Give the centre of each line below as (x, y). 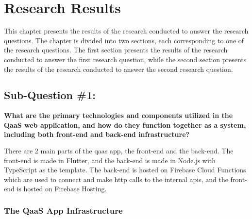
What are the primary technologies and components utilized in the (118, 115)
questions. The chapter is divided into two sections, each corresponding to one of (124, 40)
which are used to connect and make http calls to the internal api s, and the (116, 179)
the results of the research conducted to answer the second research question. (118, 69)
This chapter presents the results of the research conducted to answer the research (126, 31)
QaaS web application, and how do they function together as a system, (125, 125)
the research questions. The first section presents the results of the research (116, 50)
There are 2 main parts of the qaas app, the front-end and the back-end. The (119, 151)
